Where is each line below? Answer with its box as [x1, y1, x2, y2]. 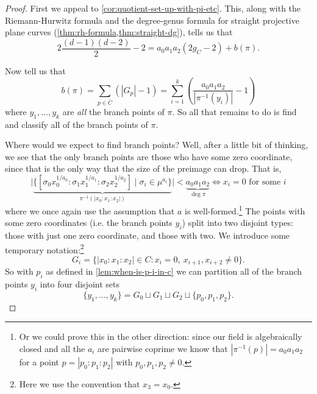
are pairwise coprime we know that [98, 342, 228, 354]
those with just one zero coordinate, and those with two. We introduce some [5, 229, 290, 242]
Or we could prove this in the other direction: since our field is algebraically [19, 330, 302, 343]
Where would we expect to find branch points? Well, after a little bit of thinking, [5, 138, 308, 151]
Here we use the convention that [19, 377, 140, 390]
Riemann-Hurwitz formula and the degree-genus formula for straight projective [5, 13, 299, 26]
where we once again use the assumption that [5, 204, 175, 217]
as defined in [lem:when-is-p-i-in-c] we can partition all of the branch [46, 265, 302, 278]
